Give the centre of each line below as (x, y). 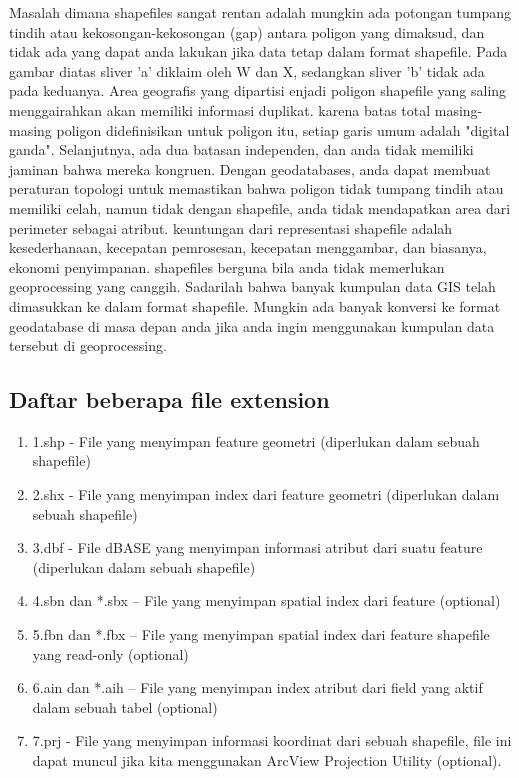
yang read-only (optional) (110, 653)
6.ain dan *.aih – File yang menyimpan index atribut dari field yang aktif (257, 687)
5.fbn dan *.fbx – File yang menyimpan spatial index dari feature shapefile (261, 634)
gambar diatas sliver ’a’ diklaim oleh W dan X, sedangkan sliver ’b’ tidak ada (247, 70)
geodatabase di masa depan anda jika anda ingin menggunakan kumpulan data (252, 325)
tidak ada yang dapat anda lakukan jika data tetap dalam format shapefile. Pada (258, 51)
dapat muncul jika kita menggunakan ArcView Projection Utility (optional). (267, 760)
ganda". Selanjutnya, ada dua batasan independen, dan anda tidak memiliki (241, 149)
